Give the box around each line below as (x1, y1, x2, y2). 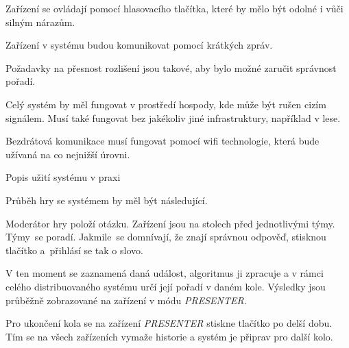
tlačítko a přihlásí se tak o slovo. (5, 243, 143, 257)
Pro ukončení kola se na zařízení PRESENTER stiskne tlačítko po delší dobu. (5, 316, 333, 330)
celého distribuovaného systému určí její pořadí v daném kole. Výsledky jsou (5, 279, 326, 293)
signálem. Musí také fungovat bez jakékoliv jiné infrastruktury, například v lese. (5, 110, 341, 125)
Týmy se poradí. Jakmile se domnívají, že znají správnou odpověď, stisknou (5, 229, 326, 244)
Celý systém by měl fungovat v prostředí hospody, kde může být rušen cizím (5, 97, 326, 111)
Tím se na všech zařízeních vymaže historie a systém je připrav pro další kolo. (5, 329, 333, 343)
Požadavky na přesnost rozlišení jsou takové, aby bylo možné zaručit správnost (5, 60, 337, 75)
